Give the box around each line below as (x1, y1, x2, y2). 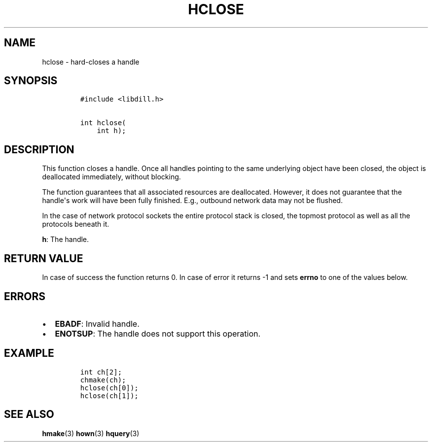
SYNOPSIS (4, 74, 58, 87)
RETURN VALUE (4, 252, 83, 265)
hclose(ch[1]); (80, 391, 139, 400)
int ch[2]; (80, 368, 122, 376)
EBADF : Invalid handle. (55, 318, 140, 329)
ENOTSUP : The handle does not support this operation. (55, 328, 261, 339)
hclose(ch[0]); (80, 383, 139, 392)
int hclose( (80, 119, 126, 127)
